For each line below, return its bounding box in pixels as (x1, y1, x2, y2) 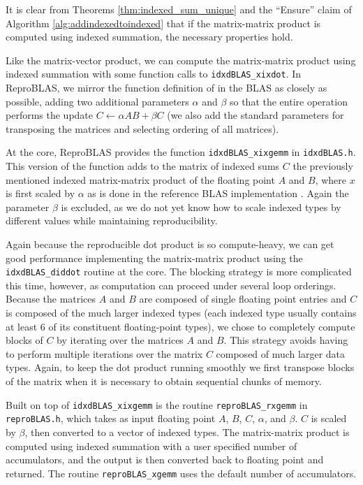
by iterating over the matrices (57, 333, 184, 347)
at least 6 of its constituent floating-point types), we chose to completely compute (6, 319, 355, 333)
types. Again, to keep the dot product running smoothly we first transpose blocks (6, 360, 355, 375)
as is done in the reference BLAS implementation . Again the (87, 186, 349, 201)
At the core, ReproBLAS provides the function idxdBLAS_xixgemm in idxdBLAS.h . (6, 145, 356, 159)
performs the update (6, 108, 94, 122)
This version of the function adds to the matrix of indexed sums (6, 159, 280, 173)
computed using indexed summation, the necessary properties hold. (6, 29, 293, 44)
